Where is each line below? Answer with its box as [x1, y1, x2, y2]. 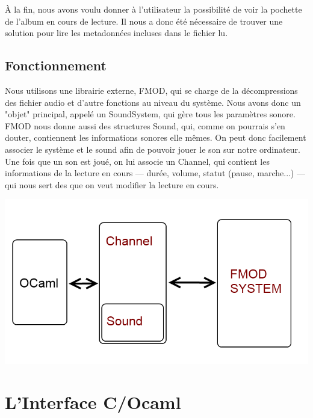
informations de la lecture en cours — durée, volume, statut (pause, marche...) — [5, 167, 306, 179]
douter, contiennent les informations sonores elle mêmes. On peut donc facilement [5, 131, 306, 144]
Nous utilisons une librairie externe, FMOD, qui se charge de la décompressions [5, 84, 298, 96]
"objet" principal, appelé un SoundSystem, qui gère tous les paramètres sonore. [5, 108, 296, 120]
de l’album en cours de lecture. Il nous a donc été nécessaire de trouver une [5, 14, 283, 27]
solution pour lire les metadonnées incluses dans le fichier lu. [5, 26, 228, 39]
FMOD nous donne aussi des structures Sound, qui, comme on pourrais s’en [5, 119, 285, 132]
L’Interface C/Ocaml [5, 389, 181, 414]
